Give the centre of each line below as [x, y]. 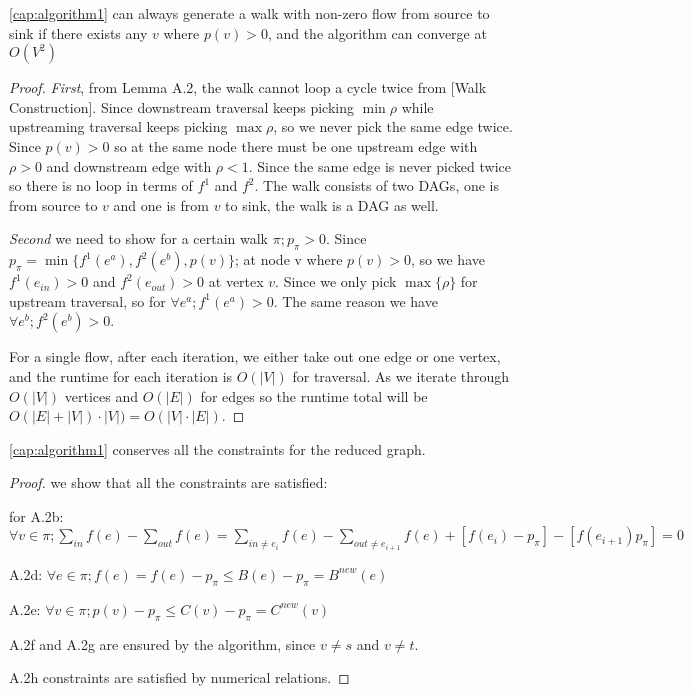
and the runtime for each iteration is [121, 375]
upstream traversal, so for [87, 300]
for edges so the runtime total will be [314, 395]
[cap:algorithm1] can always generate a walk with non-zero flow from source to [249, 13]
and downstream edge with [129, 165]
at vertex [236, 281]
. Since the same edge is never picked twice [379, 165]
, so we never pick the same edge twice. [393, 126]
